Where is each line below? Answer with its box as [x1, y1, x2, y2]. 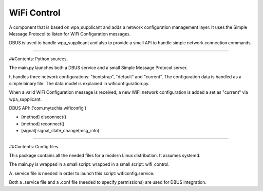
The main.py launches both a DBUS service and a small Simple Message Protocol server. [9, 65, 188, 70]
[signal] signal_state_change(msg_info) [21, 128, 100, 134]
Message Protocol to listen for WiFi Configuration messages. [9, 31, 131, 36]
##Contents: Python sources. [9, 56, 68, 62]
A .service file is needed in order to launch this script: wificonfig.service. [9, 170, 155, 176]
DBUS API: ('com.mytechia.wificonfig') [9, 105, 87, 111]
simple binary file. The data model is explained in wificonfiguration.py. [9, 80, 150, 86]
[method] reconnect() [21, 121, 65, 126]
